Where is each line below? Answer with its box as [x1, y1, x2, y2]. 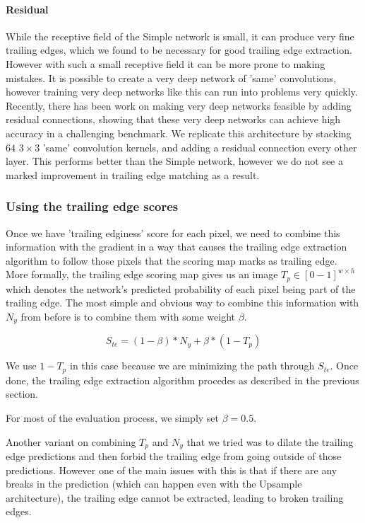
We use [6, 358, 37, 373]
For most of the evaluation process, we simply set [6, 410, 220, 425]
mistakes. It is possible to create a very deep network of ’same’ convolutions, [6, 70, 337, 85]
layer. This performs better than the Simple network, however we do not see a [6, 154, 343, 168]
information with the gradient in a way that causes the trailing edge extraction [6, 239, 347, 254]
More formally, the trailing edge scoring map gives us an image [6, 267, 278, 282]
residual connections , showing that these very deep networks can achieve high [6, 112, 341, 127]
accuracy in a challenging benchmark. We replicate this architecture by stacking [6, 125, 352, 140]
